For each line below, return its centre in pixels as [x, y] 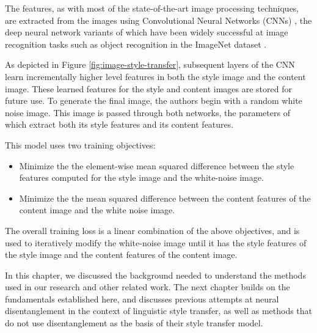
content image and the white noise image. [97, 210]
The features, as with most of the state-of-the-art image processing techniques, [152, 8]
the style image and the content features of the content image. [121, 254]
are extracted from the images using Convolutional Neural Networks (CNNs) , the [158, 20]
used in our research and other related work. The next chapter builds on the [148, 287]
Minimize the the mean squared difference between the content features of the [165, 198]
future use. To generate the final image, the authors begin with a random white [154, 101]
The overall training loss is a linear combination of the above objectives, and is [152, 230]
